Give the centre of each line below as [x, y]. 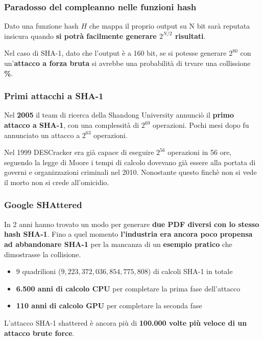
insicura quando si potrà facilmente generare [80, 36]
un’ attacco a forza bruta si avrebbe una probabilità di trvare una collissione [127, 63]
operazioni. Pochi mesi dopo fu [201, 125]
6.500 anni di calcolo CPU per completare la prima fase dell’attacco [128, 288]
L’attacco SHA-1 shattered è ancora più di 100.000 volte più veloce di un [126, 322]
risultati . [190, 36]
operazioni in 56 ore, [200, 152]
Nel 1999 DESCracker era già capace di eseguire [79, 152]
